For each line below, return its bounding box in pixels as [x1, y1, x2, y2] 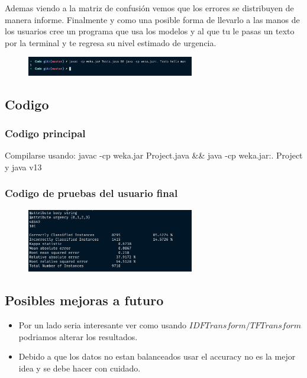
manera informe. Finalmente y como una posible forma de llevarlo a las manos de [5, 13, 300, 25]
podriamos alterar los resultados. [18, 330, 138, 343]
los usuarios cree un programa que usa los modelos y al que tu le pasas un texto [5, 25, 295, 37]
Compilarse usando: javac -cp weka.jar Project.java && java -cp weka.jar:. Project [5, 149, 303, 161]
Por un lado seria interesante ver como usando [18, 319, 187, 331]
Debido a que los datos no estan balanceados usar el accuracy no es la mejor [18, 350, 296, 363]
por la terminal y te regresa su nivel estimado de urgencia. [5, 36, 216, 49]
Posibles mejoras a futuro [5, 291, 164, 309]
